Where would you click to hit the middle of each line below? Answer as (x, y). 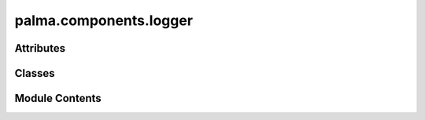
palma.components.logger (103, 20)
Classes (35, 73)
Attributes (40, 48)
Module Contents (58, 98)
